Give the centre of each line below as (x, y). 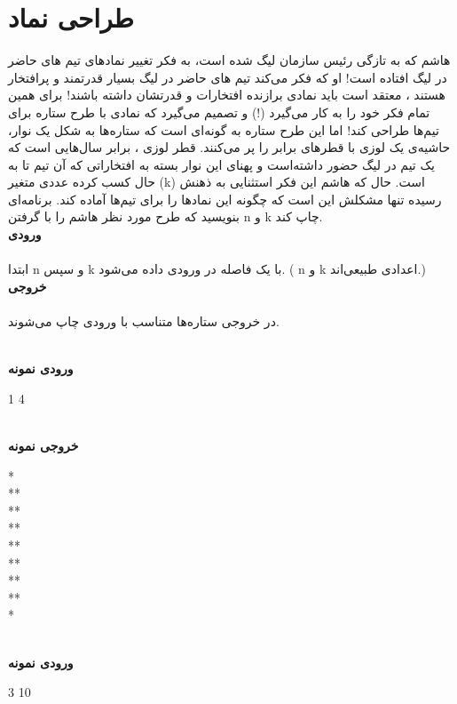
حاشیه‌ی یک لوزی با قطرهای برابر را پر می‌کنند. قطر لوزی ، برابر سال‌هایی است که (229, 147)
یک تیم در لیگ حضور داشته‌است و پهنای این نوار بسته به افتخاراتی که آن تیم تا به (221, 164)
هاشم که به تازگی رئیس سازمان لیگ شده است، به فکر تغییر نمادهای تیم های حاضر (229, 60)
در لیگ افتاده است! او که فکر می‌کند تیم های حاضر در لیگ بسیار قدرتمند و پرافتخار (228, 77)
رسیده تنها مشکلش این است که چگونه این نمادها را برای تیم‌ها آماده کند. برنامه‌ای (225, 199)
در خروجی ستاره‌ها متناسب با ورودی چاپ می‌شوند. (144, 321)
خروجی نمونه (43, 445)
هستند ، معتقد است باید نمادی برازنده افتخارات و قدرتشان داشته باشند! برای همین (227, 95)
